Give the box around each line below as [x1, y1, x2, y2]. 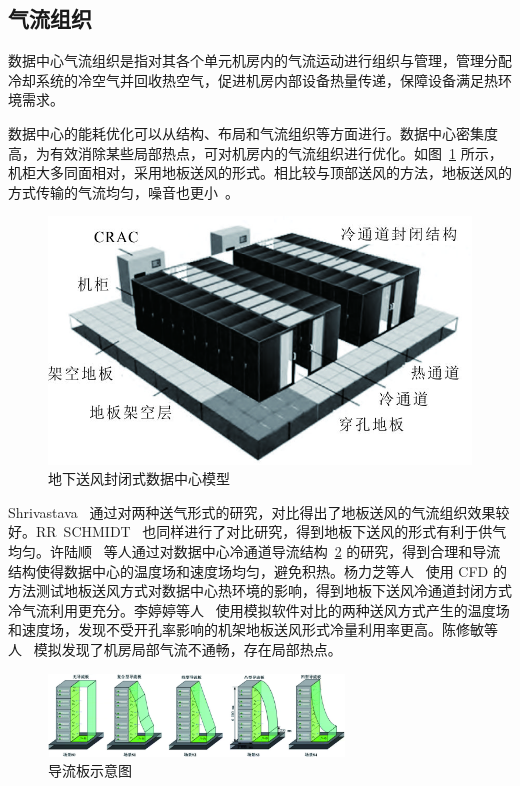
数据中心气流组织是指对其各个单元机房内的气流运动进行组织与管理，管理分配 [8, 50, 512, 71]
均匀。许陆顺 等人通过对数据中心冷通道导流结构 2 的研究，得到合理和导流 [8, 541, 501, 562]
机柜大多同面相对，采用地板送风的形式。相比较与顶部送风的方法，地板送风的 [8, 162, 512, 183]
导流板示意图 [48, 760, 132, 781]
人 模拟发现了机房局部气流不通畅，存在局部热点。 [8, 639, 342, 660]
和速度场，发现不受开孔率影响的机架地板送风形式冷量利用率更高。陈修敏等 [8, 619, 498, 640]
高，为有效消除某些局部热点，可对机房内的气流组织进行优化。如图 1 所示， [8, 142, 503, 163]
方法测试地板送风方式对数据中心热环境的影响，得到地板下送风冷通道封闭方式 [8, 580, 512, 601]
